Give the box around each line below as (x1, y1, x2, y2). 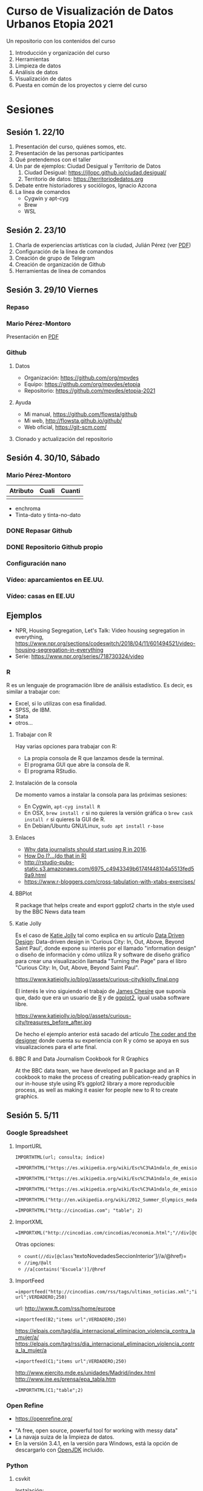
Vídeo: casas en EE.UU (6, 592, 75, 600)
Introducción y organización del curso (15, 49, 110, 56)
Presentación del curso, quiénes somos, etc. (15, 143, 127, 150)
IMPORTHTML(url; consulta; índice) (15, 1154, 105, 1160)
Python (6, 1461, 28, 1470)
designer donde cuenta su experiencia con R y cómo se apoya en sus (15, 1037, 190, 1044)
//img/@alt (24, 1260, 52, 1266)
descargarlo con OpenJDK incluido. (15, 1446, 105, 1454)
